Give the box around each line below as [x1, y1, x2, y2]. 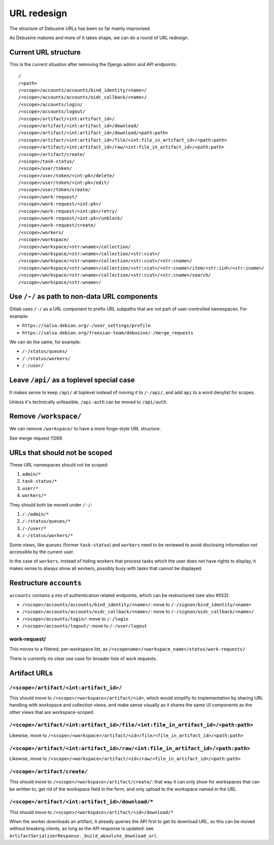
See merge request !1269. [9, 435, 63, 441]
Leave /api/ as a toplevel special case [9, 376, 135, 385]
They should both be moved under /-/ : [9, 502, 92, 508]
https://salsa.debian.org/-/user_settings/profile [22, 323, 151, 329]
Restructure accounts [9, 578, 82, 587]
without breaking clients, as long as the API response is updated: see [9, 826, 154, 832]
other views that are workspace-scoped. [9, 709, 95, 715]
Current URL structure [9, 48, 81, 56]
